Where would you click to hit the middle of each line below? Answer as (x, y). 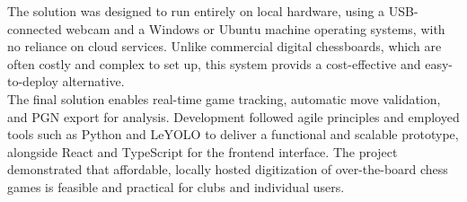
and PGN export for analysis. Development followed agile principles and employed (233, 116)
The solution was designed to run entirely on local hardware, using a (196, 11)
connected (35, 28)
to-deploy (33, 81)
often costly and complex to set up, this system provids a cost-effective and (214, 63)
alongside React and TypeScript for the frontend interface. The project (203, 151)
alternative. (93, 81)
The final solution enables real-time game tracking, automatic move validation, (224, 98)
